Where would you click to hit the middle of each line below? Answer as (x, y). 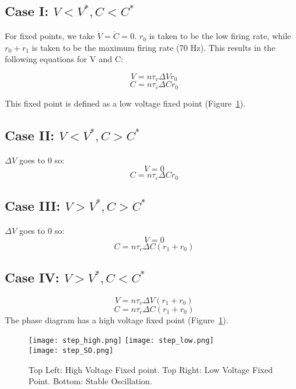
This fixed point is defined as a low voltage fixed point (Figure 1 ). (125, 103)
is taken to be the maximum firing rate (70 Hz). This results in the (154, 47)
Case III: (33, 206)
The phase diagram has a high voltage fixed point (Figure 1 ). (117, 319)
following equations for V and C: (64, 59)
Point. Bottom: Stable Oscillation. (90, 381)
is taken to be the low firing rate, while (220, 36)
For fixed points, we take (50, 36)
